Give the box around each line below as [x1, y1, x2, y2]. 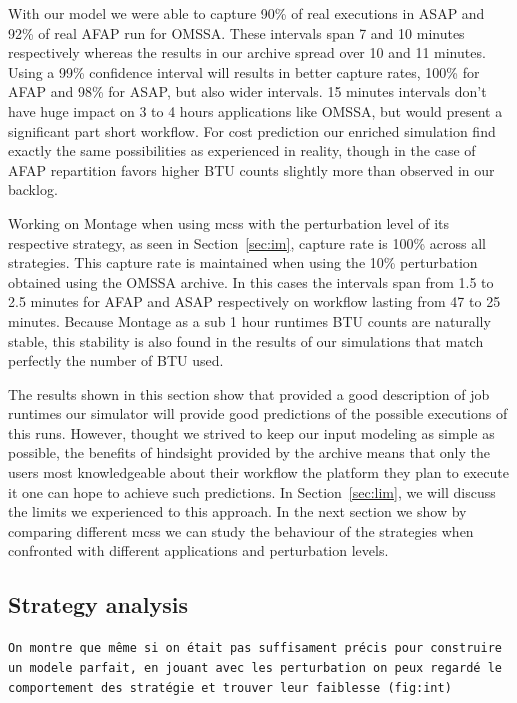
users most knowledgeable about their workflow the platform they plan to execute [8, 462, 509, 483]
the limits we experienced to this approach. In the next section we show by [8, 501, 467, 522]
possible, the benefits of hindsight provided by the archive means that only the [8, 442, 490, 463]
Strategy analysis [8, 589, 188, 620]
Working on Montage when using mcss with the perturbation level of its [8, 212, 450, 233]
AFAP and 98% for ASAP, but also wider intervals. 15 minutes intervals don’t [8, 81, 487, 102]
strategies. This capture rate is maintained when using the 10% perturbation [8, 252, 478, 273]
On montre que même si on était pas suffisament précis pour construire [8, 641, 502, 656]
